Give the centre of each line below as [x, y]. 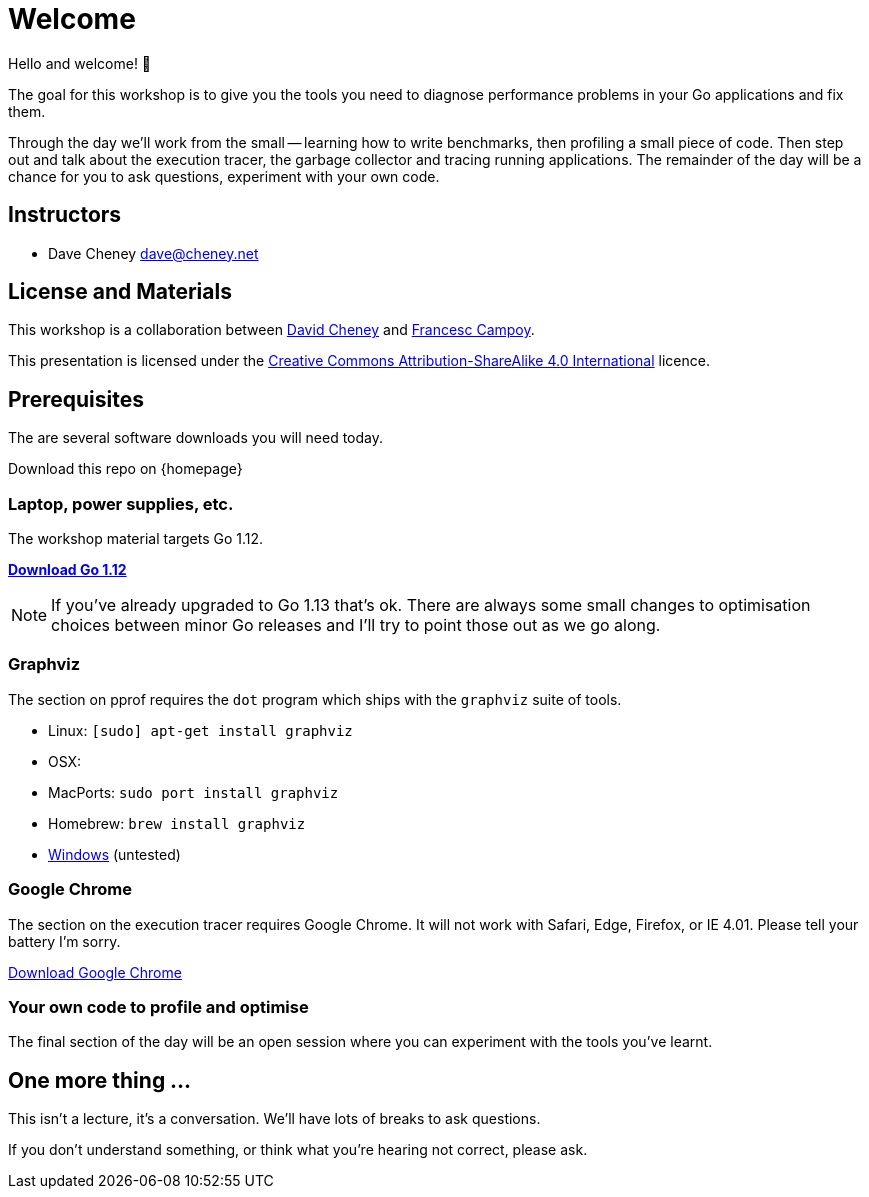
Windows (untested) [114, 854]
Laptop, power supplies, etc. [121, 503]
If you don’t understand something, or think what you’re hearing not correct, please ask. [298, 1150]
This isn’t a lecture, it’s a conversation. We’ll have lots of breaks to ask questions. [274, 1119]
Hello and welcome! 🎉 [80, 63]
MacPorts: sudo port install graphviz [193, 792]
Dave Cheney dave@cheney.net [153, 253]
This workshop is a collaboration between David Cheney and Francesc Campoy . [271, 330]
